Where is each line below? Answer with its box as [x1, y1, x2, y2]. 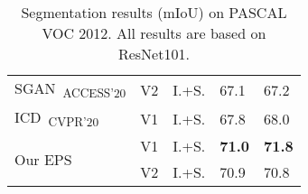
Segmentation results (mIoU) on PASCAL [21, 2, 287, 23]
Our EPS [14, 148, 72, 170]
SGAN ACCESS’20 [14, 78, 126, 102]
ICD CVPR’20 [14, 106, 99, 131]
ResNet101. [117, 43, 190, 64]
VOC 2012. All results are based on [42, 23, 266, 43]
